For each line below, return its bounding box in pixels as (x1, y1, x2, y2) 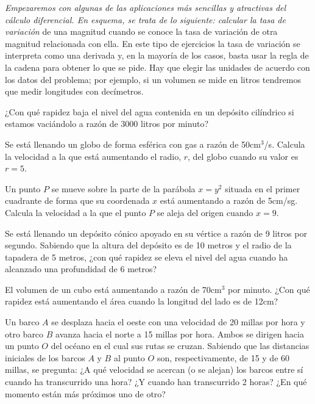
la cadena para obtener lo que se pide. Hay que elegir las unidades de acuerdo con (5, 60, 310, 73)
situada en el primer (225, 182, 300, 195)
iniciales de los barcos (5, 351, 85, 364)
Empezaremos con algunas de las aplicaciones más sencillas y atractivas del (5, 1, 286, 13)
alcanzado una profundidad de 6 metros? (5, 262, 157, 275)
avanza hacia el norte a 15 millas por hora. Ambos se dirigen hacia (55, 327, 304, 340)
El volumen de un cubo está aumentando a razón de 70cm (5, 283, 222, 295)
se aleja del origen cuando (157, 206, 253, 218)
